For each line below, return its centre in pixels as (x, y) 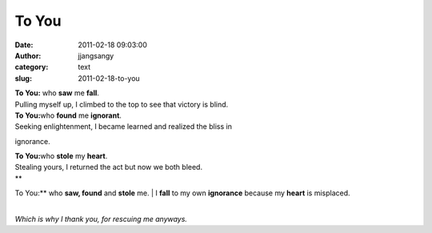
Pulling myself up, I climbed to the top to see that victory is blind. (122, 104)
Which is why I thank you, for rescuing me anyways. (101, 219)
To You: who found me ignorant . (68, 115)
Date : (24, 45)
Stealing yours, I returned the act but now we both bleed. (109, 167)
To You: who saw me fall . (57, 93)
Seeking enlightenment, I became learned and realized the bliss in (123, 127)
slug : (23, 78)
